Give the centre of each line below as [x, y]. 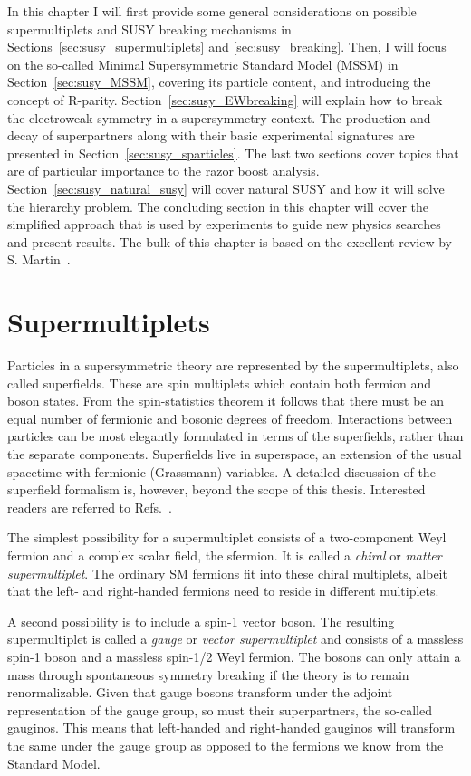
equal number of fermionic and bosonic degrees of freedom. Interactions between [230, 418]
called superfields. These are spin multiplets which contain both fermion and [219, 383]
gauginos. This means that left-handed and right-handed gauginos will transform [231, 728]
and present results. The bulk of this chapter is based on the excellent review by [230, 241]
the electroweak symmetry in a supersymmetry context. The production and [219, 117]
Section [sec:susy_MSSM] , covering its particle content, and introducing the [219, 82]
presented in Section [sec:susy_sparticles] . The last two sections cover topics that [233, 153]
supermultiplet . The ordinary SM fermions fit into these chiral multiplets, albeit [227, 573]
